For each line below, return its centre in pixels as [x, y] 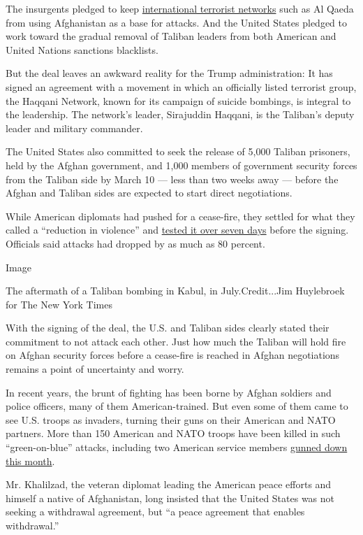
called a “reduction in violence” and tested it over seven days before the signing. [177, 230]
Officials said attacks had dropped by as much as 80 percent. [135, 243]
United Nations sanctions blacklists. [82, 49]
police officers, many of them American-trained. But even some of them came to [177, 406]
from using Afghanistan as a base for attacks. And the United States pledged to [176, 22]
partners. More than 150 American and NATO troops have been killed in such [173, 433]
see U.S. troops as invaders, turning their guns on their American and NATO [171, 419]
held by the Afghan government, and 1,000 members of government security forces [181, 165]
